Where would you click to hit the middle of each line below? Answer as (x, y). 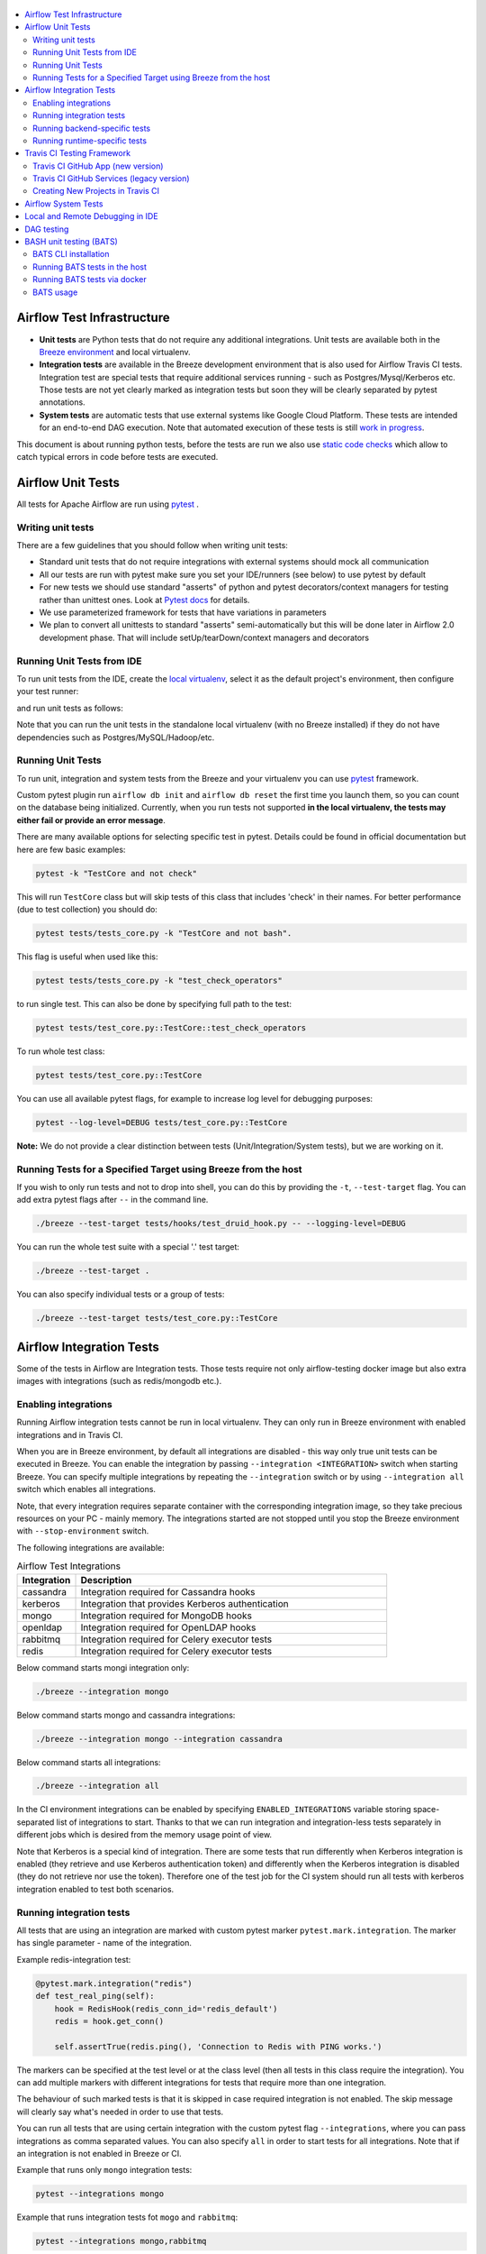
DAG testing (47, 229)
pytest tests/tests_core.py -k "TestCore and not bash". (164, 933)
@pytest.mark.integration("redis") (114, 1983)
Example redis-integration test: (74, 1959)
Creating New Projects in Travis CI (96, 191)
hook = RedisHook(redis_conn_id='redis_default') (166, 2009)
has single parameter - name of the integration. (104, 1943)
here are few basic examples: (71, 849)
